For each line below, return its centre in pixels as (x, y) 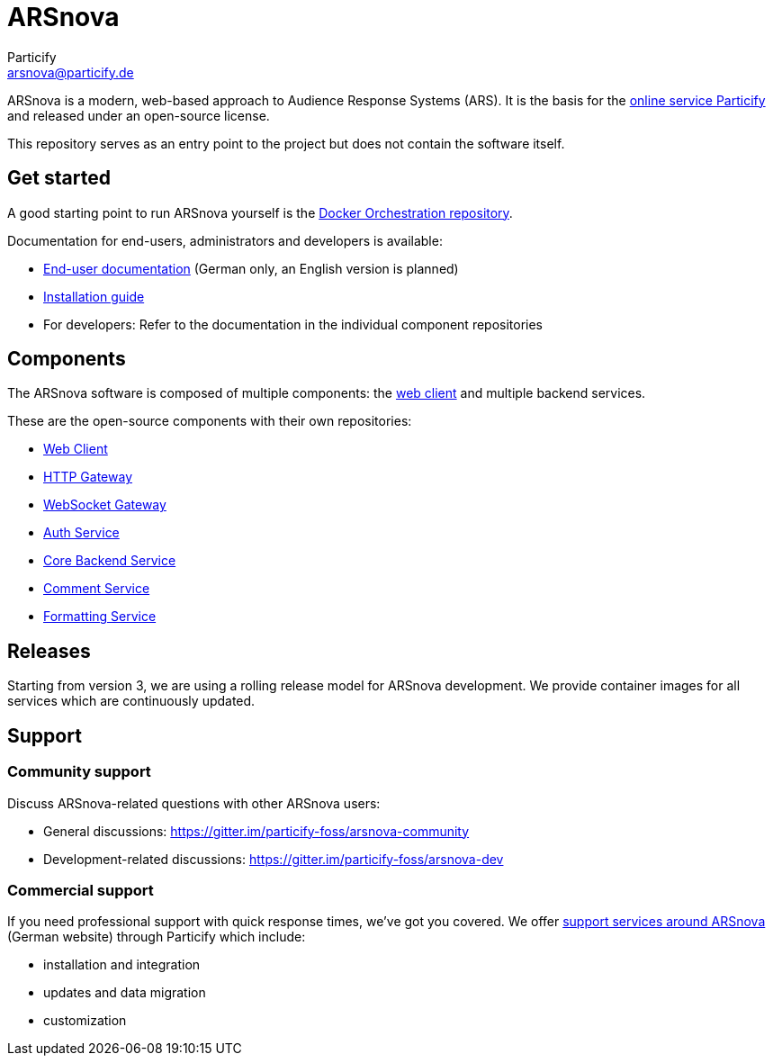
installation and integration (122, 965)
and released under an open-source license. (139, 115)
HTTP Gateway (88, 477)
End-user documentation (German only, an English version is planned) (251, 268)
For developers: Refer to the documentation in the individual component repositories (293, 324)
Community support (79, 772)
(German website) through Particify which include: (157, 937)
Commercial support (81, 890)
